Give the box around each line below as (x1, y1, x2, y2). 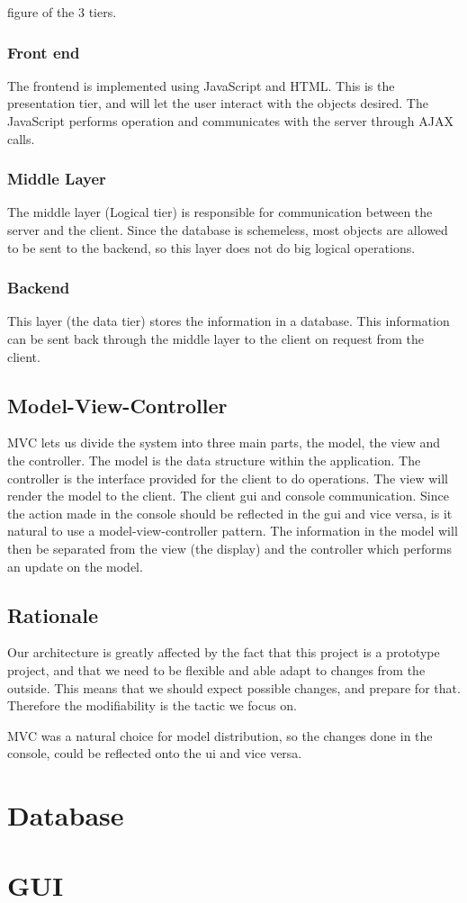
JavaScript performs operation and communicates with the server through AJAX (7, 112, 454, 130)
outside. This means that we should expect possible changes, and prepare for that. (7, 678, 461, 697)
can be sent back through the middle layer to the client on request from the (7, 330, 425, 348)
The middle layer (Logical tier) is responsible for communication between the (7, 203, 433, 221)
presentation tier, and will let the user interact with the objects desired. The (7, 94, 428, 113)
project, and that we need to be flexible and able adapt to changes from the (7, 660, 426, 679)
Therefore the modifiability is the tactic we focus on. (7, 696, 297, 715)
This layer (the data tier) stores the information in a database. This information (7, 312, 450, 330)
